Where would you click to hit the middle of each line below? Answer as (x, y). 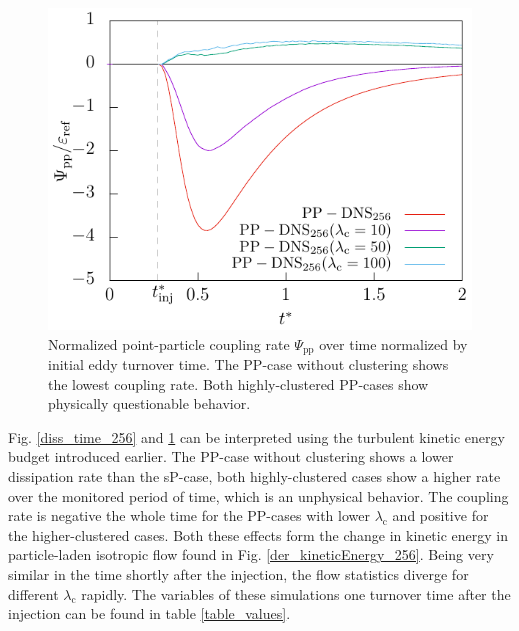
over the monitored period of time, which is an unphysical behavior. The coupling (258, 495)
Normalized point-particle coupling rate (169, 343)
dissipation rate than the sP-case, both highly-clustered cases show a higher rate (254, 476)
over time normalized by (393, 343)
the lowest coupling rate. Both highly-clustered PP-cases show (238, 383)
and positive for (440, 515)
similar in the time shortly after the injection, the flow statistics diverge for (238, 574)
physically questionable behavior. (149, 403)
